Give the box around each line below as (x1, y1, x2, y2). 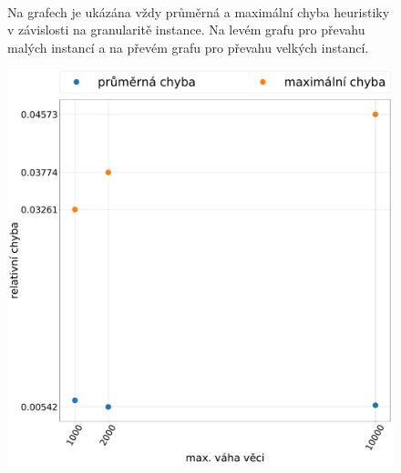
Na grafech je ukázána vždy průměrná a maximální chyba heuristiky (7, 2, 390, 21)
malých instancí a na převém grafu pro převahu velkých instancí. (7, 37, 369, 56)
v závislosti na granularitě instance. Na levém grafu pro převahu (7, 20, 365, 39)
